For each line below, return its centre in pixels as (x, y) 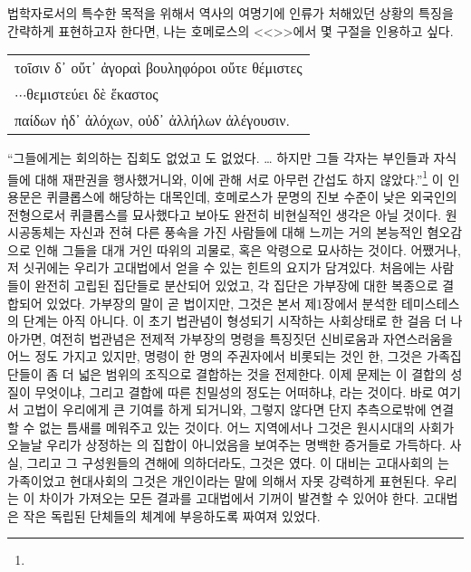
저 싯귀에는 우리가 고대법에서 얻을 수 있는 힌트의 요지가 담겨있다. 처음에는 (217, 267)
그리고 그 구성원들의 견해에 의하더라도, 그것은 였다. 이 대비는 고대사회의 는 (238, 462)
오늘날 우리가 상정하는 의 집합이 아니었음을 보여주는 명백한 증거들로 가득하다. (226, 445)
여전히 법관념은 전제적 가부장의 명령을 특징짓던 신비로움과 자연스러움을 (251, 338)
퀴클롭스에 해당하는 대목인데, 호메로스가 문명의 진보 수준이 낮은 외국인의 (252, 197)
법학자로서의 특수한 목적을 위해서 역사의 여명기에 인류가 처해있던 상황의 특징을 (231, 13)
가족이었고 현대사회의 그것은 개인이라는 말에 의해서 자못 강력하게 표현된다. (219, 480)
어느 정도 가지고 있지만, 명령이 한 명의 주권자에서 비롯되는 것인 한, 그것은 (215, 356)
